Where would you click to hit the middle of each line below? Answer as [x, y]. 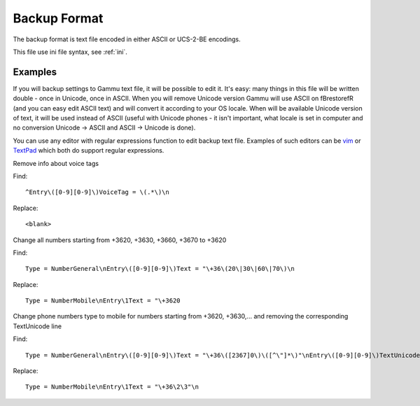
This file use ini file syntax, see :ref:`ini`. [70, 52]
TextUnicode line [37, 326]
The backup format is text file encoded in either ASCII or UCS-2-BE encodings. [127, 39]
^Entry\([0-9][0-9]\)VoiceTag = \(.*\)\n [97, 192]
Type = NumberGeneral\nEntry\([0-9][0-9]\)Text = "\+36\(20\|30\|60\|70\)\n [160, 269]
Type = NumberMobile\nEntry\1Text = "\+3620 [103, 301]
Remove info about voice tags [56, 163]
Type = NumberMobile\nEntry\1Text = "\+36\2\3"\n [112, 387]
